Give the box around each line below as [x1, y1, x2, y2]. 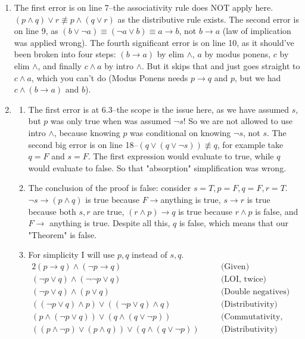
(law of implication [222, 24, 291, 37]
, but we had [235, 71, 281, 84]
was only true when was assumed [50, 115, 172, 127]
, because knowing [54, 126, 120, 138]
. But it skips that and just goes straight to [142, 59, 300, 72]
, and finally [38, 59, 82, 72]
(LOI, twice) [220, 275, 266, 283]
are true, [93, 205, 125, 217]
